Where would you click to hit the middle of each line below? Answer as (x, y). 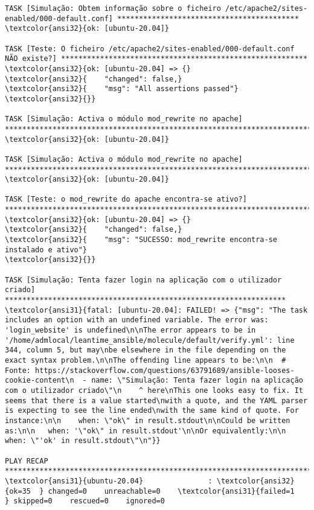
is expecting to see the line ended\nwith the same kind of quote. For (152, 411)
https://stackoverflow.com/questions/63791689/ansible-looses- (165, 370)
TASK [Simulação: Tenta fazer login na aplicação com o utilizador (143, 280)
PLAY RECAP (27, 461)
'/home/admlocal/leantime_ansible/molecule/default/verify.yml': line (150, 340)
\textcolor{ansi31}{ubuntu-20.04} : (109, 481)
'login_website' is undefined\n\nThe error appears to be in (130, 330)
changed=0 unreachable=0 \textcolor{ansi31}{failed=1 (171, 491)
